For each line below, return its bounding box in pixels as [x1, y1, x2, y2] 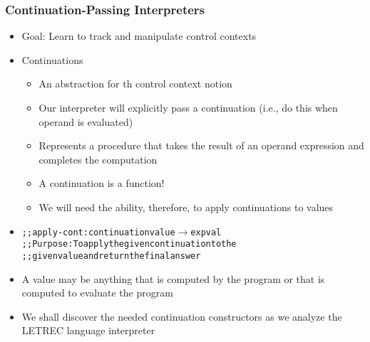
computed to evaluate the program [21, 285, 173, 300]
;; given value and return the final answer [21, 250, 201, 261]
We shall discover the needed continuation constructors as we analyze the [21, 309, 342, 324]
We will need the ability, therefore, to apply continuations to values [38, 199, 334, 214]
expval [190, 227, 222, 237]
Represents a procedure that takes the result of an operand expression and [38, 138, 364, 153]
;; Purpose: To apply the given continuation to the [21, 239, 237, 250]
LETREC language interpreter [21, 323, 155, 338]
